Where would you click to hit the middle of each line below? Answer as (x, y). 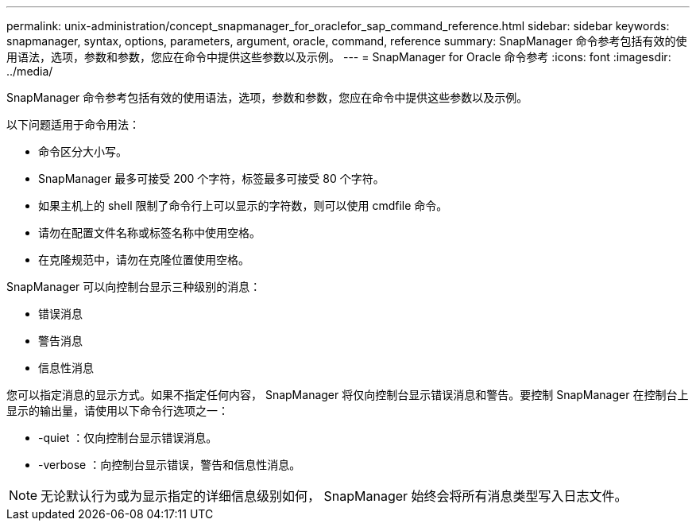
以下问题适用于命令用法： (73, 124)
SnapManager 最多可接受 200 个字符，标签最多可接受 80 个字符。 (211, 178)
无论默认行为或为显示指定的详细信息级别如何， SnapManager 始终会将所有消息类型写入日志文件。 (334, 496)
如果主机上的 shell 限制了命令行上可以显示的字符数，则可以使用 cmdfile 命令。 (243, 205)
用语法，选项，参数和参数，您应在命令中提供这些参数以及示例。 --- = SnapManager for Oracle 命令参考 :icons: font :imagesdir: (339, 57)
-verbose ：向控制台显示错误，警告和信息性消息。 (170, 465)
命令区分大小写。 (83, 151)
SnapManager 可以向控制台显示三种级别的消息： (134, 287)
